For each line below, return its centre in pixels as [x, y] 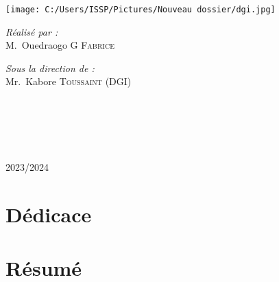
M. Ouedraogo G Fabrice [60, 45]
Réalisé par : [32, 31]
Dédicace [49, 214]
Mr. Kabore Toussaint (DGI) [69, 81]
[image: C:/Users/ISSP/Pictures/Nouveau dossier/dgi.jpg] [141, 10]
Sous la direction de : [50, 68]
